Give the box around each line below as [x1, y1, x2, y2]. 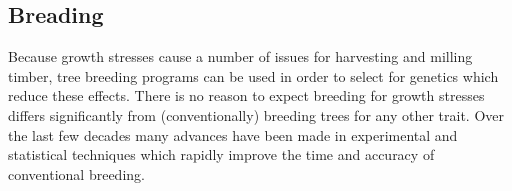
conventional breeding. [8, 163, 145, 184]
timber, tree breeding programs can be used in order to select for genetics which [8, 65, 499, 86]
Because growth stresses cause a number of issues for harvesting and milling [8, 46, 473, 67]
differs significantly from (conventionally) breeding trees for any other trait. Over [8, 104, 505, 125]
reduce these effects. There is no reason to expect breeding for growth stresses [8, 85, 485, 106]
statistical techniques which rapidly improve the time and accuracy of [8, 144, 435, 165]
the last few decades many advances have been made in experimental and [8, 124, 458, 145]
